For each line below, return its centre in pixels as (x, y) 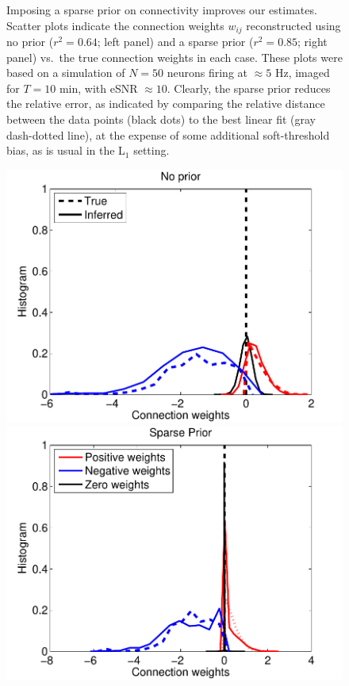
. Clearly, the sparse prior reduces (249, 88)
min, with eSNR (98, 88)
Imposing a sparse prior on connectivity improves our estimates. (162, 10)
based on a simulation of (66, 73)
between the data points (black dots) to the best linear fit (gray (161, 119)
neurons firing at (207, 73)
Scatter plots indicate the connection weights (115, 25)
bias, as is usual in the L (66, 150)
